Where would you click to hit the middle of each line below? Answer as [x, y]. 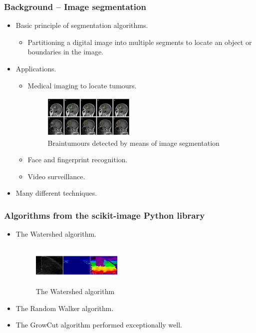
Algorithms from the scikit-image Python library [105, 215]
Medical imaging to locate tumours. [82, 85]
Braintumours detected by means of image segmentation [133, 143]
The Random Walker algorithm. [65, 308]
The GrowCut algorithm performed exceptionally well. [99, 325]
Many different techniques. [56, 193]
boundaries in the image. [66, 52]
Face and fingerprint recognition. [78, 160]
